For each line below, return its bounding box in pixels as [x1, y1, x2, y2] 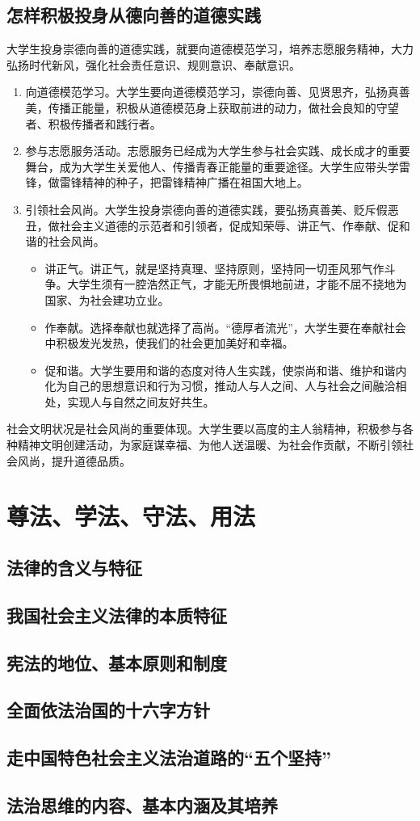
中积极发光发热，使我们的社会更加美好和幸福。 [44, 335, 294, 352]
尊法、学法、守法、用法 [6, 499, 256, 533]
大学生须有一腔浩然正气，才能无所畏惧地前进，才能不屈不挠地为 [67, 276, 407, 293]
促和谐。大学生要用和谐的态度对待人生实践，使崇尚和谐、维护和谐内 [44, 361, 407, 378]
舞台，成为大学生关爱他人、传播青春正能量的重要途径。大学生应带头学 [25, 158, 399, 175]
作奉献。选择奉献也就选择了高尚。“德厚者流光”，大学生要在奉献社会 [44, 318, 406, 335]
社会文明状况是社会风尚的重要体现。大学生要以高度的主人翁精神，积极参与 [6, 420, 402, 437]
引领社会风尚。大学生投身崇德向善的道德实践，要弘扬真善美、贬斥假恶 [25, 200, 399, 217]
